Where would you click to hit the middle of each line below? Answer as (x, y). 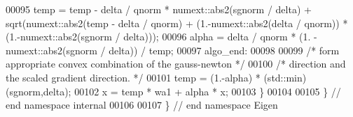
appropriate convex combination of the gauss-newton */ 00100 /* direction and (176, 64)
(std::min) (285, 77)
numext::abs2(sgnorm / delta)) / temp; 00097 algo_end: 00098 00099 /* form (173, 50)
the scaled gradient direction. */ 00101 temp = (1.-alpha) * (133, 77)
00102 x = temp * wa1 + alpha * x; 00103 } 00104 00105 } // (208, 91)
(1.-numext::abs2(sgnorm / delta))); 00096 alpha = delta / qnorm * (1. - (161, 37)
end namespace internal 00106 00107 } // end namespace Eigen (142, 105)
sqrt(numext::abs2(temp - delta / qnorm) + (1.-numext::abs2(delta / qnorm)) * (177, 23)
